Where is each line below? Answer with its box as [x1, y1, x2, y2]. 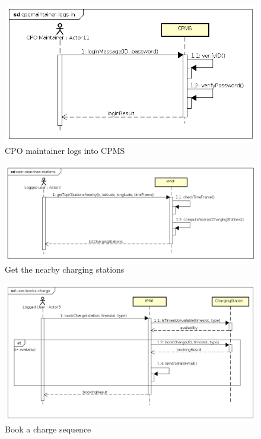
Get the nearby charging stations [5, 263, 125, 276]
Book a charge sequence [5, 423, 91, 435]
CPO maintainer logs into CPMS [5, 144, 125, 157]
